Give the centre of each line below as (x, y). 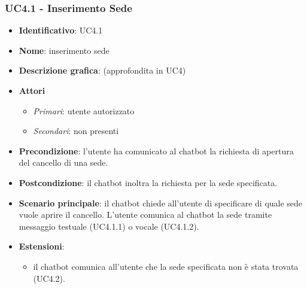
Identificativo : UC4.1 (61, 30)
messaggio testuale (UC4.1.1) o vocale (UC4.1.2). (109, 226)
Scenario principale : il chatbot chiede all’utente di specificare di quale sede (161, 203)
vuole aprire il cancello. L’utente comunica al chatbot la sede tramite (145, 215)
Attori (32, 90)
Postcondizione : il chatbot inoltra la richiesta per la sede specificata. (148, 182)
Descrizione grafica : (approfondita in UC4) (102, 70)
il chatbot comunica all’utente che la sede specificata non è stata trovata (166, 266)
